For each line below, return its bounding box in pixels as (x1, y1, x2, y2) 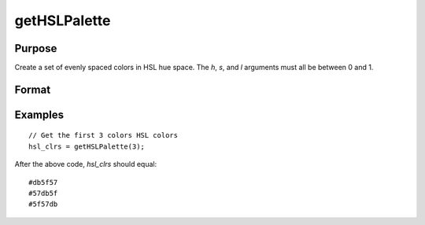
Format (14, 83, 51, 96)
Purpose (14, 42, 57, 55)
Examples (14, 108, 65, 121)
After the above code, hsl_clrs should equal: (14, 160, 157, 169)
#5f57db (28, 200, 58, 208)
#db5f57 (28, 178, 58, 186)
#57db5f (28, 189, 58, 198)
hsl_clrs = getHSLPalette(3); (28, 142, 146, 151)
